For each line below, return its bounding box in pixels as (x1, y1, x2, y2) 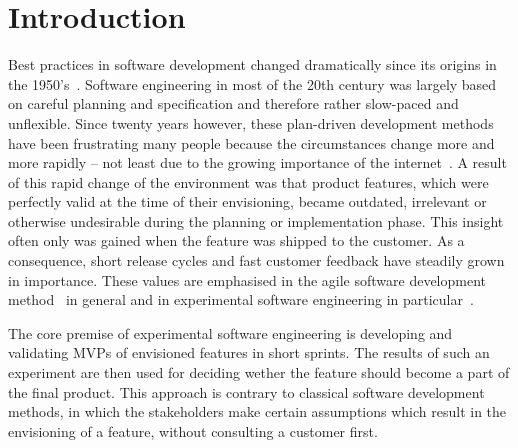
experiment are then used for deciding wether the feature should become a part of (8, 362, 510, 383)
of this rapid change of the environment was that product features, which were (8, 171, 489, 192)
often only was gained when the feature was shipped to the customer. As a (8, 230, 465, 251)
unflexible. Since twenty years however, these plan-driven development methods (8, 112, 494, 133)
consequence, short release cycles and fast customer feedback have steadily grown (8, 250, 505, 271)
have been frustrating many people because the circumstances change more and (8, 132, 495, 153)
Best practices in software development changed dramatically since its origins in (8, 54, 497, 75)
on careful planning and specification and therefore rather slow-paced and (8, 93, 459, 114)
